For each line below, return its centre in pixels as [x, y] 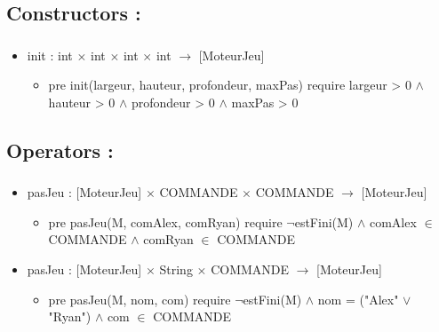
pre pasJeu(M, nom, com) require [140, 299]
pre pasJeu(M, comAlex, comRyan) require [165, 221]
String [176, 269]
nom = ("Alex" [358, 299]
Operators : [60, 150]
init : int [50, 55]
